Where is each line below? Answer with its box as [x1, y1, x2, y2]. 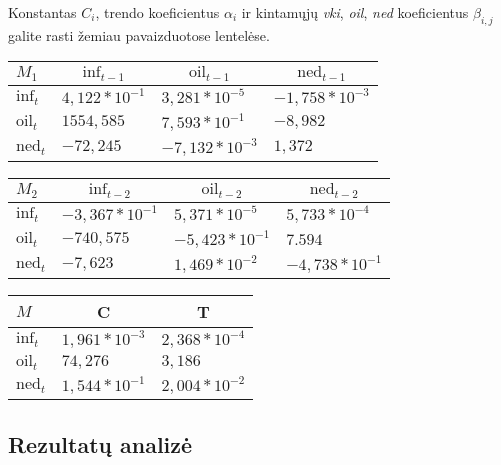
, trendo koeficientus [95, 2, 220, 22]
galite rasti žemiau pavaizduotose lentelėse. [8, 24, 270, 45]
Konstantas [8, 2, 77, 22]
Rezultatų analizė [8, 428, 193, 459]
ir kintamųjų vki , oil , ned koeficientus [241, 2, 469, 22]
